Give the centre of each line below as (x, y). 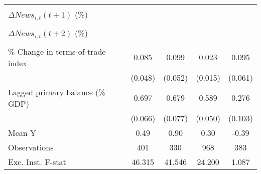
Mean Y (22, 132)
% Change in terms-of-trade (57, 51)
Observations (31, 147)
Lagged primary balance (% (57, 92)
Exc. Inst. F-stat (37, 161)
